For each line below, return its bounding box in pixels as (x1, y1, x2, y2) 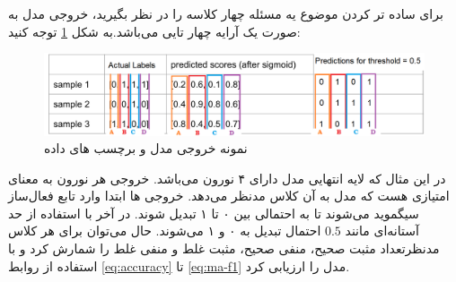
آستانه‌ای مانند (345, 221, 419, 240)
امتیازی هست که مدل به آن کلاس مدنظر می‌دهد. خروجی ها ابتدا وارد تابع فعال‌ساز (8, 186, 450, 205)
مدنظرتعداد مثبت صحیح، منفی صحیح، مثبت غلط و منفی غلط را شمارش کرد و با (8, 239, 440, 258)
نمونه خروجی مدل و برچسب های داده (44, 139, 248, 158)
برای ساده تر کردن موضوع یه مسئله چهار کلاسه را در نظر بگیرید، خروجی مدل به (8, 4, 443, 22)
